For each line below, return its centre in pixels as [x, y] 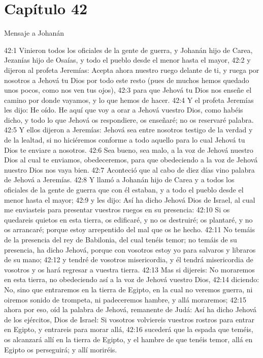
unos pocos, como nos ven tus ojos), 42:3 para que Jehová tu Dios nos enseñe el [128, 90]
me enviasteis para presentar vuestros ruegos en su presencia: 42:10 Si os [117, 210]
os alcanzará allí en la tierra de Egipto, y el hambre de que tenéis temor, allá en [128, 339]
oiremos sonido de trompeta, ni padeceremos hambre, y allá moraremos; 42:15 [125, 299]
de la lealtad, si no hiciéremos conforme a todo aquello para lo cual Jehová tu [125, 140]
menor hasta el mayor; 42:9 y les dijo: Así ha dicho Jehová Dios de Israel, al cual [130, 199]
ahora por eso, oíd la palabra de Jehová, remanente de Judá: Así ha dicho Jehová [130, 309]
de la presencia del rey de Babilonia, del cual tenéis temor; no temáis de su [121, 239]
